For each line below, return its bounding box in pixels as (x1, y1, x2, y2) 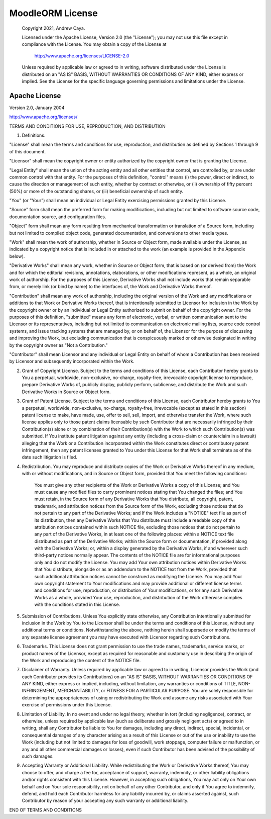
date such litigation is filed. (22, 454, 78, 460)
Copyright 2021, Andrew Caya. (22, 25, 85, 31)
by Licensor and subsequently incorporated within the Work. (9, 358, 135, 365)
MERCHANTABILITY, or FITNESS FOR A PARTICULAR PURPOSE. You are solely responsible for (57, 688, 253, 694)
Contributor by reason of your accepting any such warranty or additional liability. (22, 797, 189, 804)
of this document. (9, 148, 46, 154)
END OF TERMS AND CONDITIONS (9, 807, 82, 813)
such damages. (22, 753, 54, 759)
